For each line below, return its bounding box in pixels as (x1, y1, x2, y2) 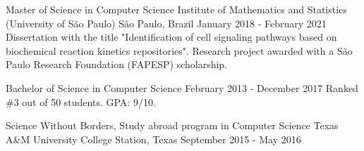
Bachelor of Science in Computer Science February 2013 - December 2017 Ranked (6, 80, 358, 95)
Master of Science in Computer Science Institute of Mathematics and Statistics (6, 2, 347, 16)
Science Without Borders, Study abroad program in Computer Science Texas (6, 118, 339, 133)
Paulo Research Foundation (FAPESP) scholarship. (6, 57, 228, 72)
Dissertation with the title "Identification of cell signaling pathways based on (6, 29, 337, 44)
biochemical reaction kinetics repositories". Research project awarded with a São (6, 43, 353, 58)
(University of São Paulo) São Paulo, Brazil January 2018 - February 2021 (6, 15, 327, 30)
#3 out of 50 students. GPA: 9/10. (6, 94, 156, 109)
